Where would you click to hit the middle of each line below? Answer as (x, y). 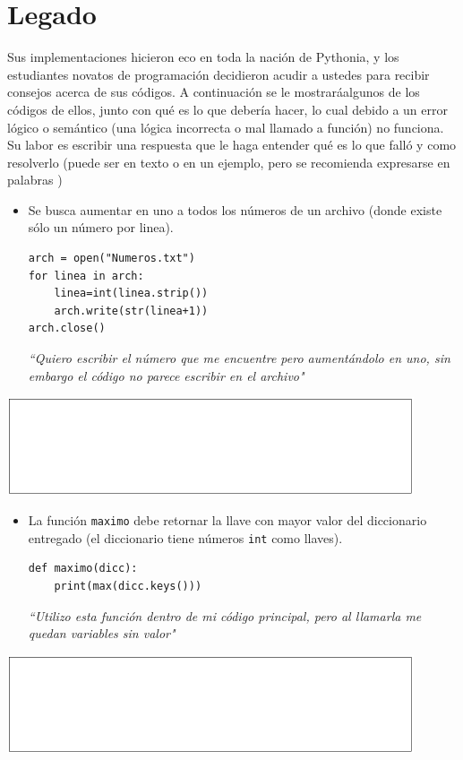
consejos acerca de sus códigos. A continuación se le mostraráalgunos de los (214, 92)
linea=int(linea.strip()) (131, 294)
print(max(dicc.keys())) (128, 586)
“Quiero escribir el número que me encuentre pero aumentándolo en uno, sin (239, 358)
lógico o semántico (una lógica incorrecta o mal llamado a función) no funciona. (226, 127)
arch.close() (67, 328)
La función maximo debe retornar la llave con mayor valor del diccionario (227, 520)
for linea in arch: (86, 276)
